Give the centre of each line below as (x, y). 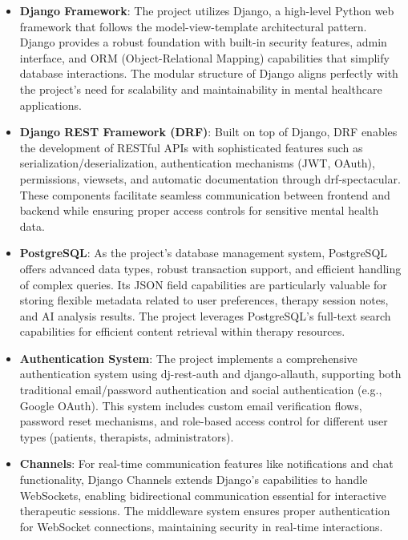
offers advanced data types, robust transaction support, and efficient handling (210, 268)
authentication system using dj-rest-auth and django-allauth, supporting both (210, 374)
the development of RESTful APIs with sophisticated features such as (191, 147)
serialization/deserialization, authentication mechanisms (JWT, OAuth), (197, 163)
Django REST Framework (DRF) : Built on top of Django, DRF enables (208, 132)
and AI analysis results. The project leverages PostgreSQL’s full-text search (205, 315)
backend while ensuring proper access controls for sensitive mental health (199, 210)
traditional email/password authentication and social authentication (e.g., (201, 390)
